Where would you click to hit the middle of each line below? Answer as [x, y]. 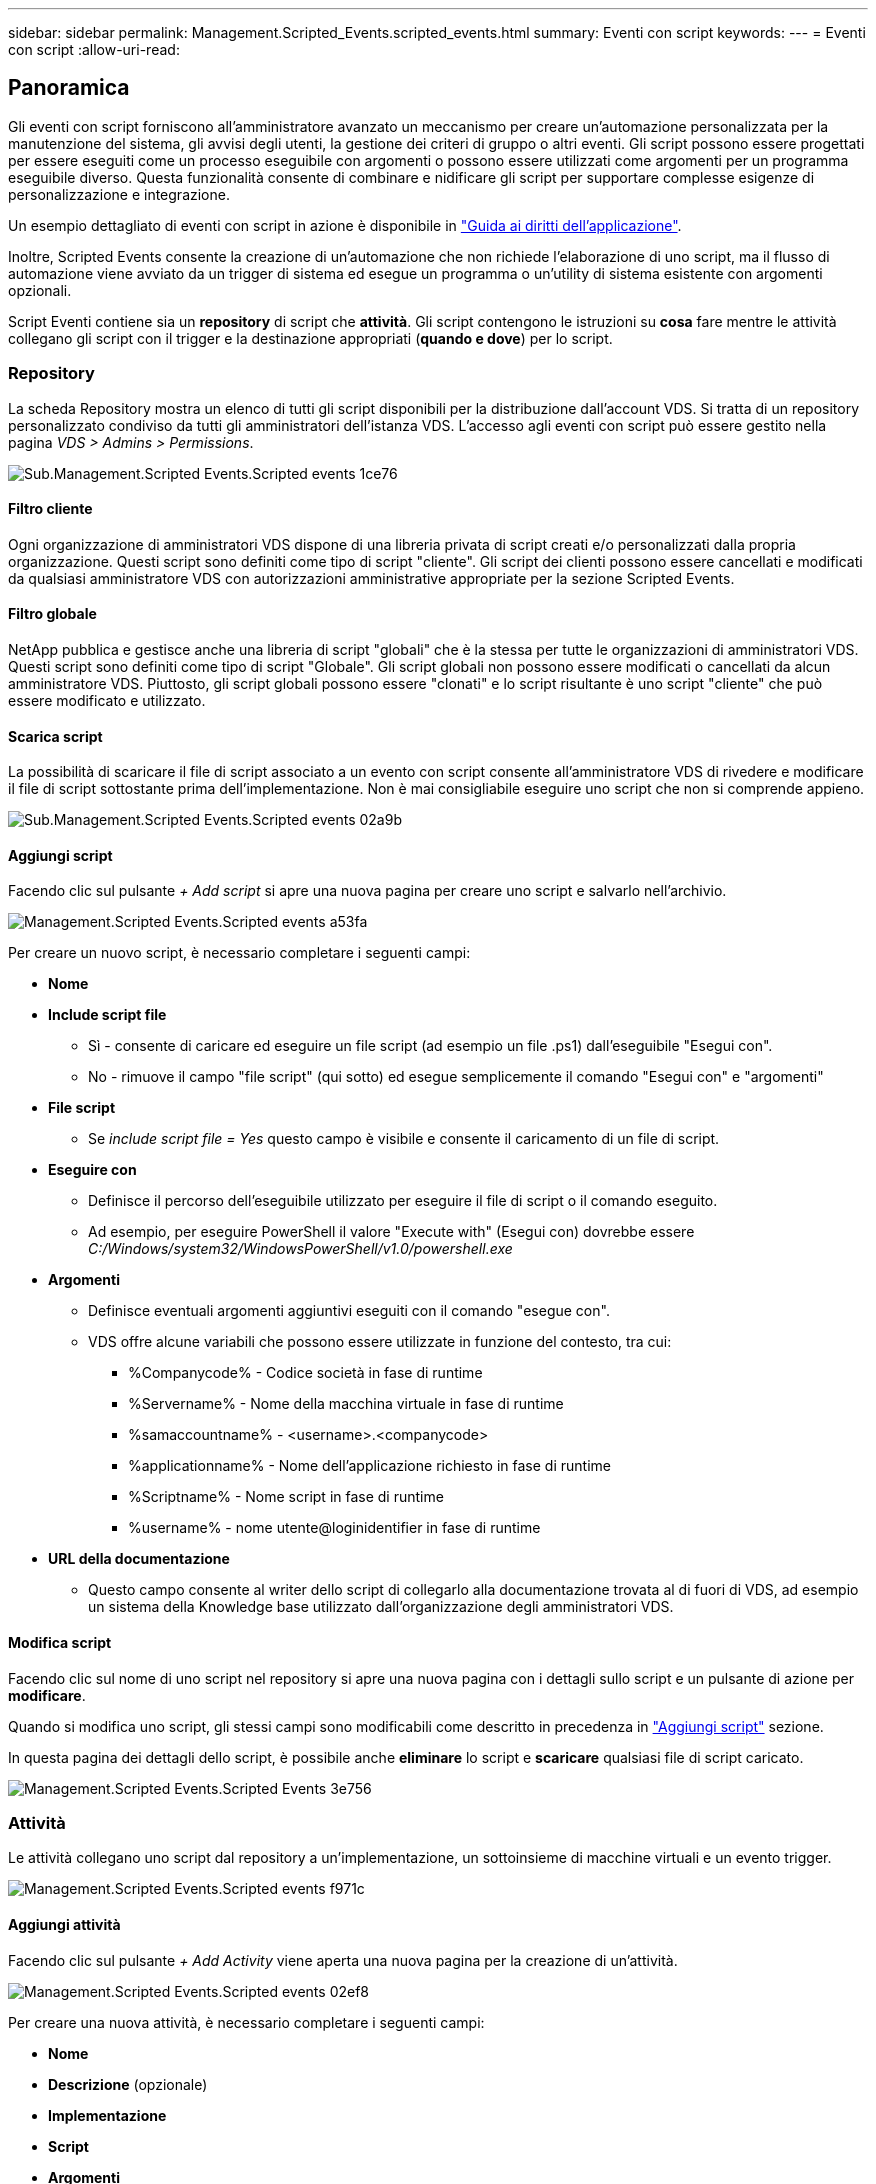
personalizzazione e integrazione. [119, 194]
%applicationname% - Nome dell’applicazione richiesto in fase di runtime [369, 1466]
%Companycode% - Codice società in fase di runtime [305, 1373]
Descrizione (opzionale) [128, 2084]
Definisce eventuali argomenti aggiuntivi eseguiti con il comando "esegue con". [349, 1311]
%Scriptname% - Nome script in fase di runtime [286, 1497]
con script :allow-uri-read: [94, 49]
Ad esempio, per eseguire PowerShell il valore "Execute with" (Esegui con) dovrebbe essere [391, 1232]
